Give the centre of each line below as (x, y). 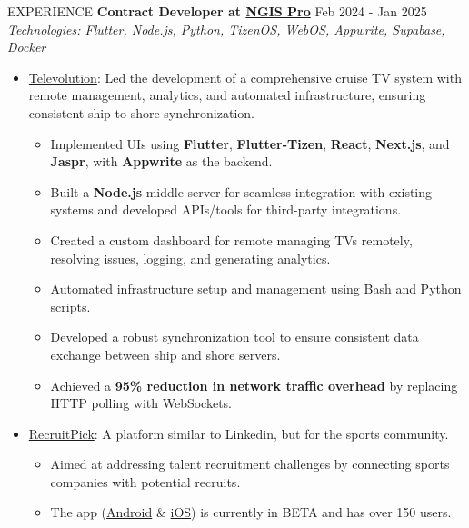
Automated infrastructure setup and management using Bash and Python (256, 289)
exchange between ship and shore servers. (165, 354)
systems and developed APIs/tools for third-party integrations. (226, 209)
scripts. (70, 306)
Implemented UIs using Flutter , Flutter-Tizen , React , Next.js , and (250, 143)
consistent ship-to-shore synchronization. (141, 112)
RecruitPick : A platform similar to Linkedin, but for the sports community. (239, 433)
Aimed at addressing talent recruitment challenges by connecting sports (250, 464)
